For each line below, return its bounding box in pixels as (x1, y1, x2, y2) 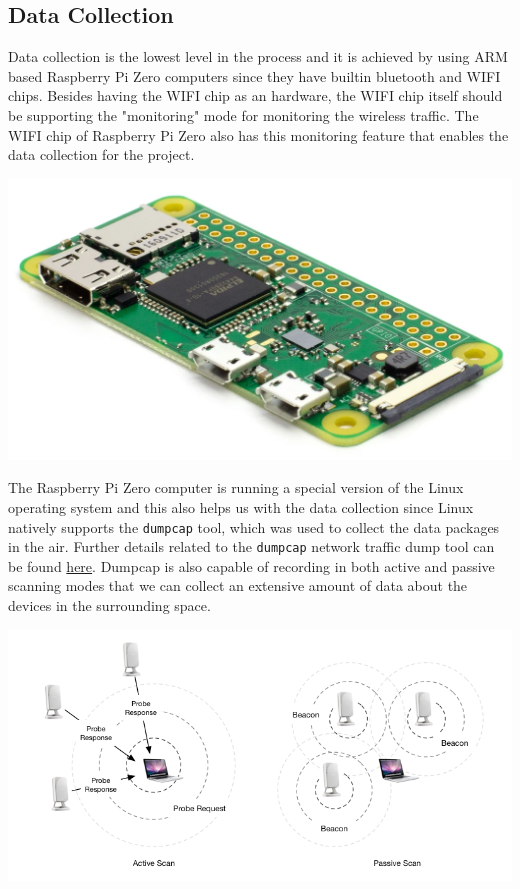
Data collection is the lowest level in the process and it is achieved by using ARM (8, 46, 508, 67)
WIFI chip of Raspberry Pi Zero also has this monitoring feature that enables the (8, 124, 509, 145)
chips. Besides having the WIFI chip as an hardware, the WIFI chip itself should (8, 85, 503, 106)
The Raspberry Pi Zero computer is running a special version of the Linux (8, 477, 464, 498)
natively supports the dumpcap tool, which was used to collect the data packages (8, 516, 500, 537)
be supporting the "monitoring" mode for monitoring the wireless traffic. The (8, 104, 479, 125)
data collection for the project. (8, 144, 195, 165)
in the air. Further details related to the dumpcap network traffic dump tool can (8, 536, 495, 557)
